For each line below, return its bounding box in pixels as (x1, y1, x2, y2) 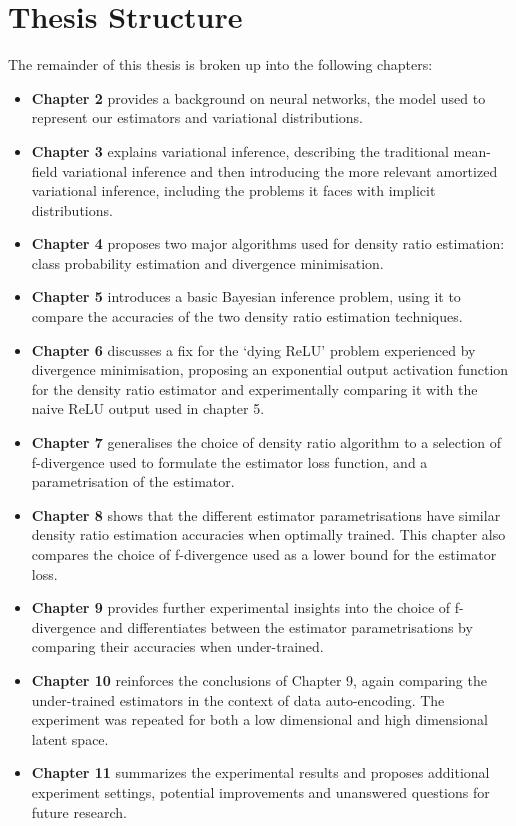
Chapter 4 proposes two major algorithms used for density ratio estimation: (31, 233, 505, 254)
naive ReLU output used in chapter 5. (31, 398, 265, 419)
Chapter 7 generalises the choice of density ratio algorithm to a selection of (31, 432, 502, 453)
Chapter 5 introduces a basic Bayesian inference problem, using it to (31, 286, 461, 307)
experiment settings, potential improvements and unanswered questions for (31, 781, 490, 802)
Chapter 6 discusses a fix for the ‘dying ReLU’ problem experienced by (31, 339, 476, 360)
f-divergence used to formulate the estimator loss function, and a (31, 451, 428, 472)
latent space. (31, 728, 109, 749)
